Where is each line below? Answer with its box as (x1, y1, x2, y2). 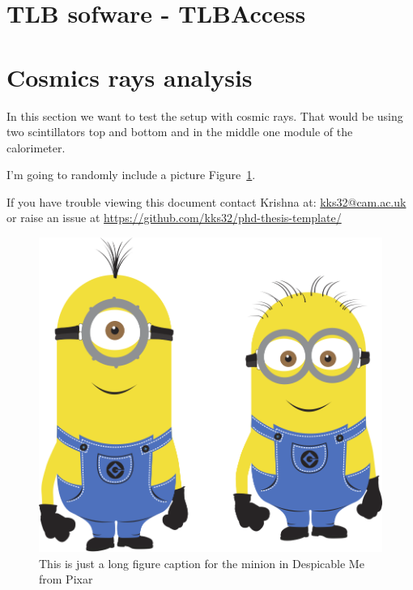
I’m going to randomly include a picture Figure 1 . (6, 166, 256, 183)
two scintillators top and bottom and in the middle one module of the (6, 123, 353, 140)
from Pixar (39, 571, 93, 588)
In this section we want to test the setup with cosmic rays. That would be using (6, 107, 403, 124)
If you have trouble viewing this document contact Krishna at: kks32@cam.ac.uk (6, 193, 407, 210)
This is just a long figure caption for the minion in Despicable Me (39, 554, 364, 571)
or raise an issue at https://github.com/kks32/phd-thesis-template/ (6, 209, 342, 226)
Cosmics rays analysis (6, 60, 253, 93)
